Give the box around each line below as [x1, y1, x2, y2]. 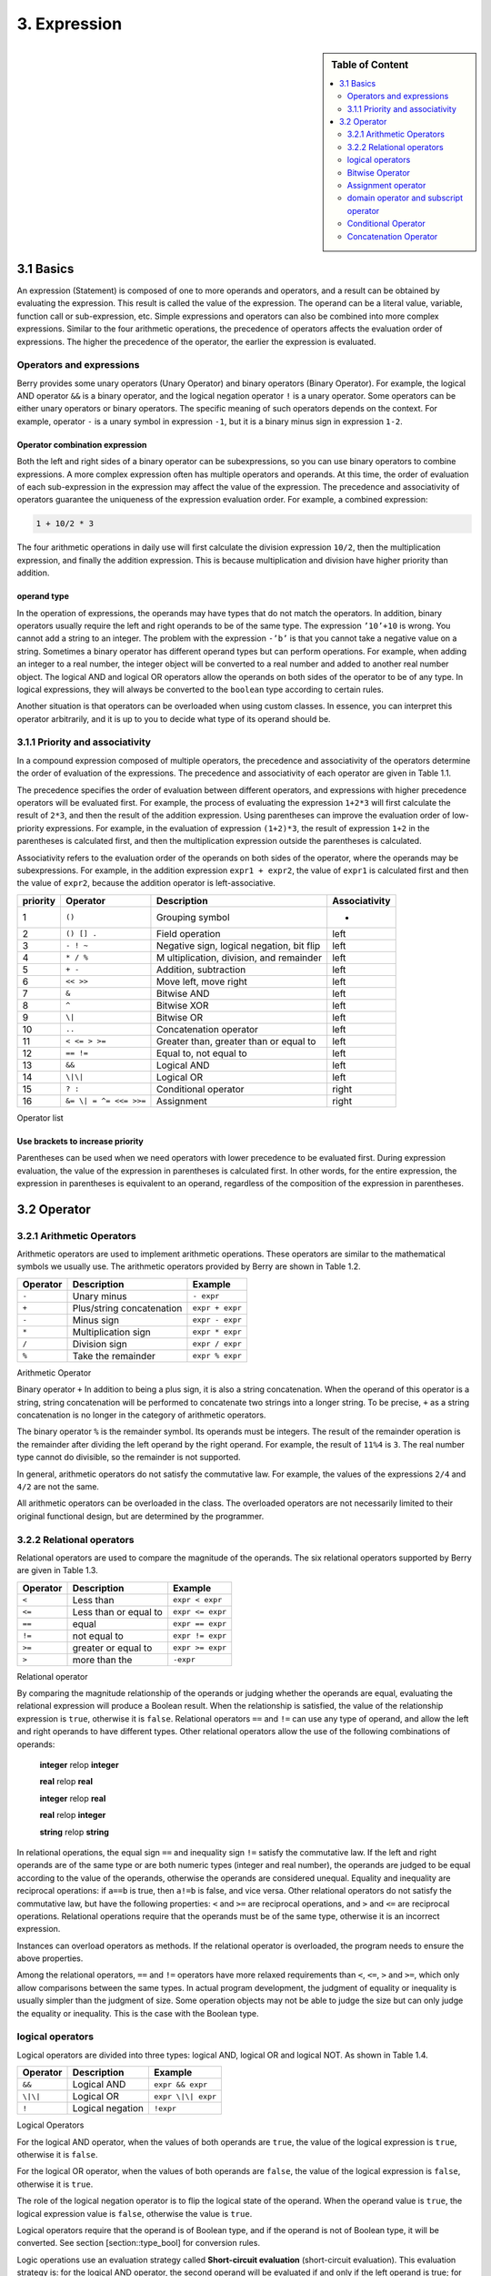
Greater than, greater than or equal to [155, 1034, 316, 1047]
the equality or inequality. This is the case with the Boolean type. [16, 2007, 259, 2018]
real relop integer [39, 1810, 106, 1821]
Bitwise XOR [155, 999, 209, 1011]
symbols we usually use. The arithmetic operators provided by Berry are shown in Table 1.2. [16, 1261, 361, 1272]
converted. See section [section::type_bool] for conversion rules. [16, 2238, 261, 2249]
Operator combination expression [16, 439, 147, 450]
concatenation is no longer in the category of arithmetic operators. [16, 1409, 266, 1420]
